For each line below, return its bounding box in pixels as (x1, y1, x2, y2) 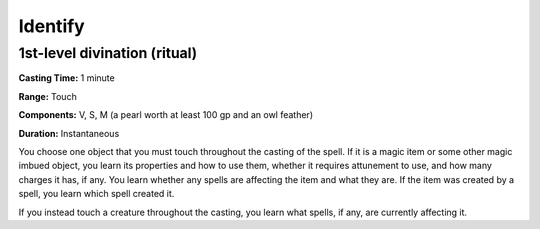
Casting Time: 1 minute (18, 72, 115, 84)
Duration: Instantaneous (18, 127, 120, 139)
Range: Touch (18, 90, 77, 102)
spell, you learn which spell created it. (18, 188, 175, 200)
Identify (18, 15, 85, 37)
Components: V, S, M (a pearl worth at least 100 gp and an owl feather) (18, 109, 314, 121)
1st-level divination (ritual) (18, 44, 198, 62)
